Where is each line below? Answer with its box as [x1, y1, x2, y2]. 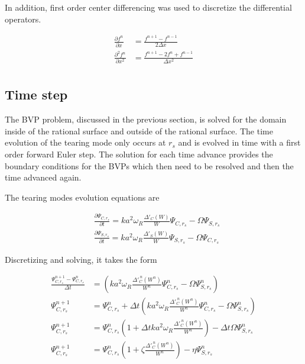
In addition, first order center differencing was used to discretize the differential [5, 1, 292, 13]
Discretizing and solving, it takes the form [5, 253, 157, 265]
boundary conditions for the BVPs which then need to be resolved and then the [5, 159, 294, 172]
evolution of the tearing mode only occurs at [5, 136, 166, 149]
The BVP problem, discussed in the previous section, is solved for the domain [5, 113, 287, 125]
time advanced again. [5, 171, 82, 183]
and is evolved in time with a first [178, 136, 301, 149]
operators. [5, 12, 41, 25]
